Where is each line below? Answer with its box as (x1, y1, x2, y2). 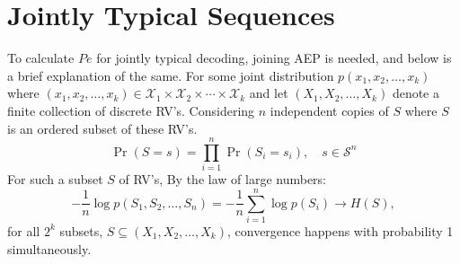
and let (249, 84, 288, 102)
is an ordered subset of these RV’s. (7, 119, 198, 137)
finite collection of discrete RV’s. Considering (7, 101, 255, 119)
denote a (392, 84, 439, 102)
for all (7, 221, 40, 240)
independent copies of (270, 101, 389, 119)
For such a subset (7, 170, 103, 189)
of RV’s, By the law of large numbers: (119, 170, 326, 189)
